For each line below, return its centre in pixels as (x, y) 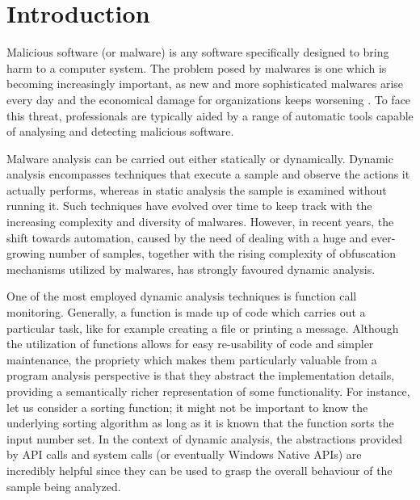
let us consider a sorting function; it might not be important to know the (187, 407)
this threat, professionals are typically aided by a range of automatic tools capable (210, 115)
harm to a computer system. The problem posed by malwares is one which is (197, 67)
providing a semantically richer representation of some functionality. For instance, (208, 391)
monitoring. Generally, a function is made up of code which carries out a (186, 312)
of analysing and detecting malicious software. (120, 131)
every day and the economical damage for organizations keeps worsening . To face (209, 99)
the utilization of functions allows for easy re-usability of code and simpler (190, 344)
